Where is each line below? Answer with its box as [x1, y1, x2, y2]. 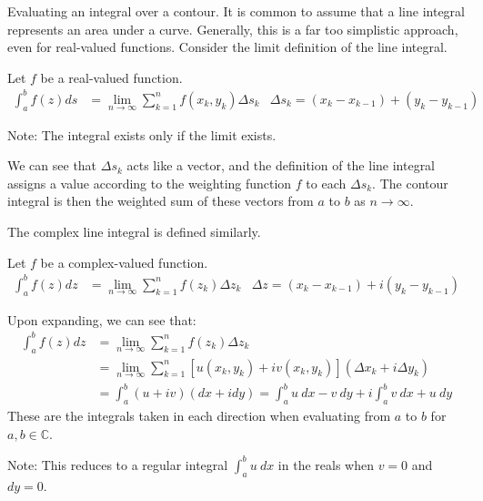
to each [306, 173, 347, 192]
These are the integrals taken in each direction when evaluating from [7, 406, 391, 425]
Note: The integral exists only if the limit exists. [7, 125, 277, 144]
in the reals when [277, 455, 374, 474]
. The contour [372, 173, 448, 192]
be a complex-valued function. [40, 252, 208, 271]
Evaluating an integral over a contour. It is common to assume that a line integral [7, 2, 466, 20]
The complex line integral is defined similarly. [7, 222, 261, 241]
